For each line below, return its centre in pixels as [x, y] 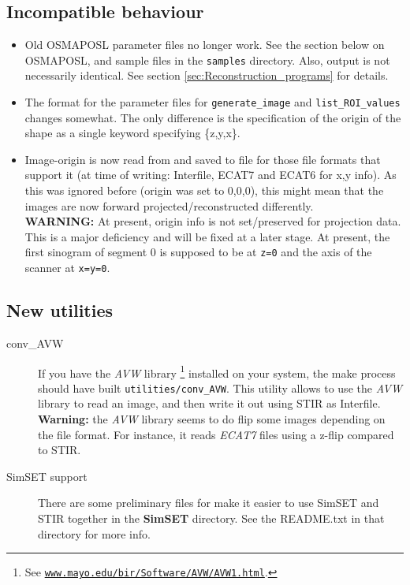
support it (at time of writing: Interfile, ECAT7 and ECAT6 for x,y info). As [211, 175]
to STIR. [60, 450]
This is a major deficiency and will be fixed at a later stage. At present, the [207, 236]
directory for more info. [94, 533]
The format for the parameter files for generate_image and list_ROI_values [212, 102]
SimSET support [47, 476]
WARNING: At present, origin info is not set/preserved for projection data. [213, 221]
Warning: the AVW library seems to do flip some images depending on [212, 419]
